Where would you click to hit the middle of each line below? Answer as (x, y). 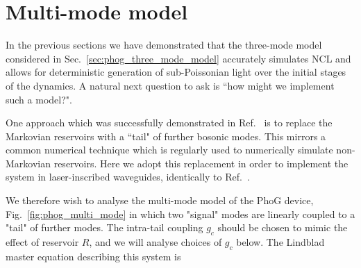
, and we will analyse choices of (156, 242)
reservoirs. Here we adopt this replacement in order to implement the (201, 163)
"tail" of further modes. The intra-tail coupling (104, 227)
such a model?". (39, 99)
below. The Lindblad (280, 242)
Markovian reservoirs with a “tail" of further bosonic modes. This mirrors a (166, 136)
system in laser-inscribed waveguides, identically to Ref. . (128, 177)
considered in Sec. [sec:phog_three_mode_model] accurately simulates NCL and (178, 58)
